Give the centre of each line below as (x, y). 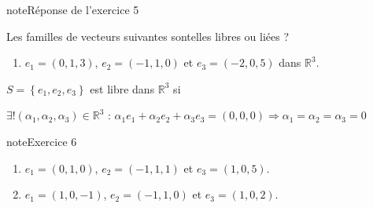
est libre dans (122, 88)
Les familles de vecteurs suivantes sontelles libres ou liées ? (148, 36)
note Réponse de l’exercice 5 (73, 9)
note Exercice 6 (42, 141)
